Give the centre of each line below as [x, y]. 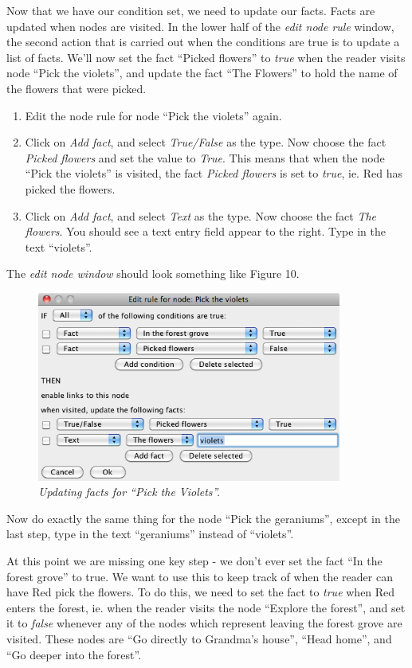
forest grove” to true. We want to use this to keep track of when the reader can [200, 576]
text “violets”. [59, 246]
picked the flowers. [70, 188]
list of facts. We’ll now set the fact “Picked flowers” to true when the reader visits [206, 57]
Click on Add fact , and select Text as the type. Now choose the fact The [201, 215]
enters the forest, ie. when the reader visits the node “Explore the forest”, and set [206, 607]
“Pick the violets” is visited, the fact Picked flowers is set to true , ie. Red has [214, 173]
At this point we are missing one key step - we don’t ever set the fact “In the [194, 560]
